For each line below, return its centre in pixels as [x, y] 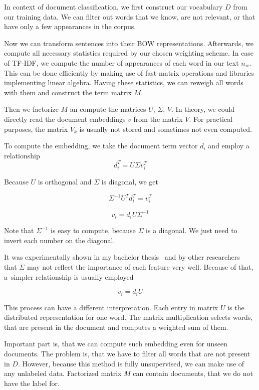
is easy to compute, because [93, 230]
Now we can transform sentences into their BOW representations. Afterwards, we [129, 43]
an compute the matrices [108, 109]
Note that [19, 230]
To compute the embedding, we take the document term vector [101, 146]
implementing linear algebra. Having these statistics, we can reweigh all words [124, 82]
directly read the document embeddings [65, 119]
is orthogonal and [65, 181]
